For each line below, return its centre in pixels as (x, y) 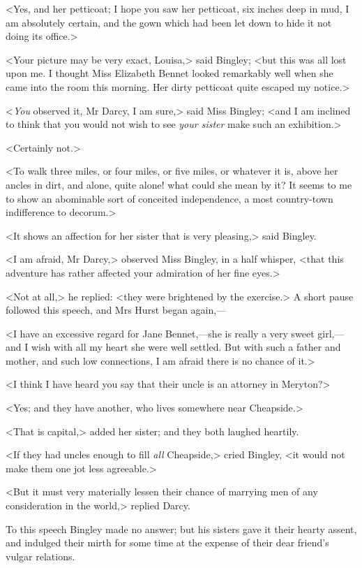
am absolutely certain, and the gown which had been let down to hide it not (169, 22)
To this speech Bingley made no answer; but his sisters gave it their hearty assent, (181, 529)
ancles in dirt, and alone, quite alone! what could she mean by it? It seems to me (179, 184)
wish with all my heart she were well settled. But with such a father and (186, 347)
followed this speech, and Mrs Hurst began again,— (116, 310)
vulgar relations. (40, 556)
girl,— (331, 333)
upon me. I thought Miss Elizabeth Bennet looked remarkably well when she (169, 73)
